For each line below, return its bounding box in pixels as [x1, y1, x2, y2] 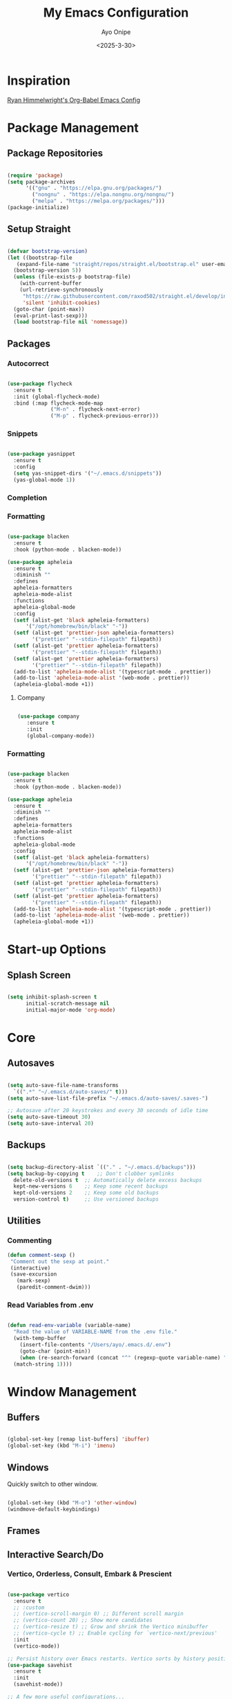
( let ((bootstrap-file [7, 254, 72, 261]
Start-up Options [7, 942, 106, 958]
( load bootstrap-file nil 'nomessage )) [13, 319, 128, 326]
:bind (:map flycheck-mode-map [13, 400, 104, 407]
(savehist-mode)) [13, 1681, 64, 1688]
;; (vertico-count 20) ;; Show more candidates [13, 1617, 153, 1624]
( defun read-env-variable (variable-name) [7, 1322, 131, 1329]
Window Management [7, 1384, 137, 1400]
